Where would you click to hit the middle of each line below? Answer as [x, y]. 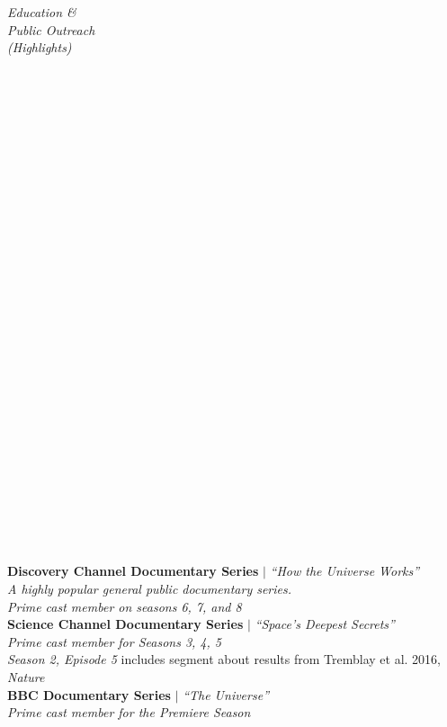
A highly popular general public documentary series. [150, 588]
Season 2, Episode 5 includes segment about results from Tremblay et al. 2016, [224, 659]
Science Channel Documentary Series [125, 624]
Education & [42, 12]
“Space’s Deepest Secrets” [325, 624]
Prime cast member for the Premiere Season [129, 712]
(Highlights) [40, 47]
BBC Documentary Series [89, 694]
